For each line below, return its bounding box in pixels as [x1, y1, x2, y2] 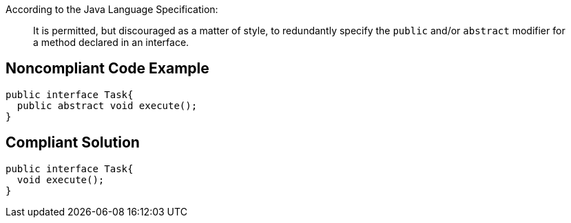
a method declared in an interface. [33, 36, 189, 48]
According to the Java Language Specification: [6, 3, 218, 15]
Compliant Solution [6, 134, 140, 152]
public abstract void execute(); [17, 99, 198, 111]
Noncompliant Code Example [6, 60, 209, 78]
